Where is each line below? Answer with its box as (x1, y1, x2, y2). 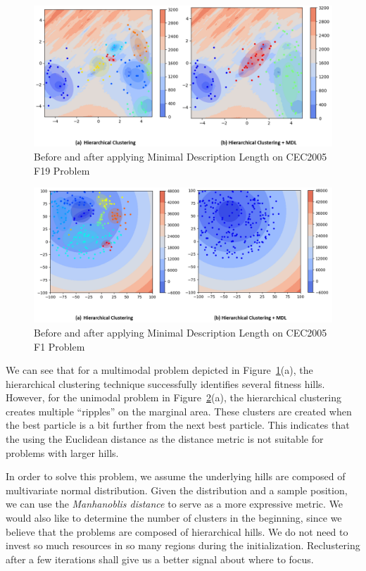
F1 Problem (34, 339, 85, 353)
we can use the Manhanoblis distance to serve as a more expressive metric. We (6, 496, 343, 511)
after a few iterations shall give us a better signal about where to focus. (6, 551, 314, 566)
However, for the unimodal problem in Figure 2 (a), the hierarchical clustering (6, 390, 341, 405)
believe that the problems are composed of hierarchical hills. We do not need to (6, 524, 348, 539)
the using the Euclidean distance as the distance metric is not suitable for (6, 432, 324, 446)
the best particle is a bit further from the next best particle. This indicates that (6, 418, 350, 432)
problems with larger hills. (6, 445, 119, 460)
